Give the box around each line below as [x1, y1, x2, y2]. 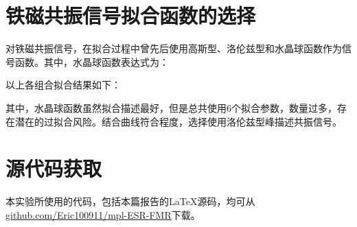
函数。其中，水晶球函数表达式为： [14, 54, 169, 69]
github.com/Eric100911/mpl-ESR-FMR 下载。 [5, 207, 200, 222]
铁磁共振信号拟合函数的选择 [5, 1, 256, 29]
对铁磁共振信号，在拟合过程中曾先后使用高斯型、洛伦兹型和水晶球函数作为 [5, 41, 342, 56]
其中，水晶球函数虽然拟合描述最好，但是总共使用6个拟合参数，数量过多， [5, 100, 337, 115]
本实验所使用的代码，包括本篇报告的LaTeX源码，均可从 [5, 194, 255, 208]
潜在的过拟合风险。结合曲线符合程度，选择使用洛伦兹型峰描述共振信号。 [14, 114, 342, 128]
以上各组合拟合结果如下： [5, 77, 121, 92]
